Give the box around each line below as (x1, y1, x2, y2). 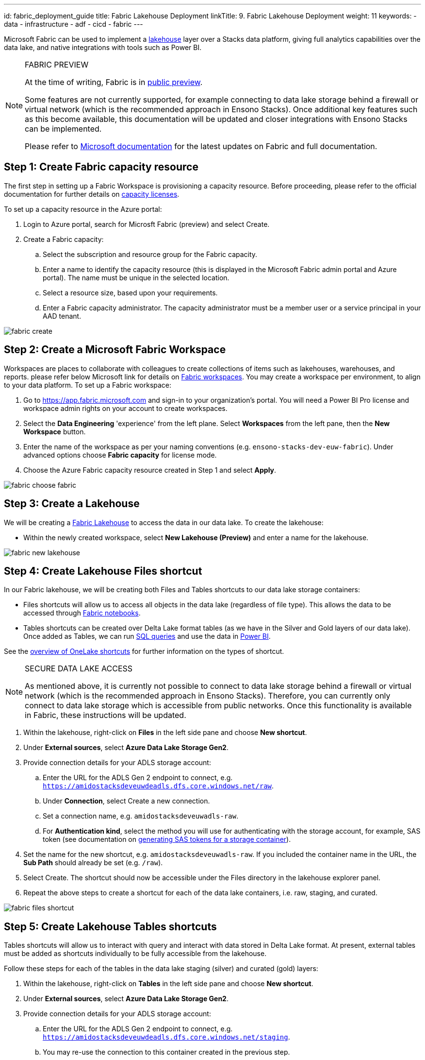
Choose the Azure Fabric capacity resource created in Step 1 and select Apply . (23, 465, 277, 474)
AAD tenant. (43, 311, 82, 320)
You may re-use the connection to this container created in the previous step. (43, 1048, 290, 1057)
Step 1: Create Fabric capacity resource (4, 161, 198, 173)
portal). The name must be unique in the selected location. (43, 273, 229, 282)
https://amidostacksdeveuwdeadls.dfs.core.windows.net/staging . (43, 1033, 290, 1042)
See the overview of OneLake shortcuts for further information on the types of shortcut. (4, 647, 284, 656)
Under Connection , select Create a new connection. (43, 797, 210, 805)
